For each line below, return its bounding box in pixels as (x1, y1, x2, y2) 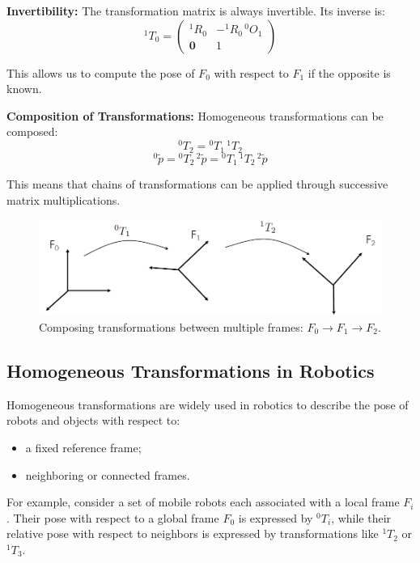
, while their (331, 509, 392, 526)
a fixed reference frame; (25, 438, 142, 455)
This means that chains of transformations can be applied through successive (6, 176, 388, 193)
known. (6, 80, 42, 97)
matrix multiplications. (6, 191, 121, 208)
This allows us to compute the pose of (6, 64, 195, 81)
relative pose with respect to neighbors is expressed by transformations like (6, 525, 379, 542)
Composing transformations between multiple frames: (39, 319, 303, 335)
